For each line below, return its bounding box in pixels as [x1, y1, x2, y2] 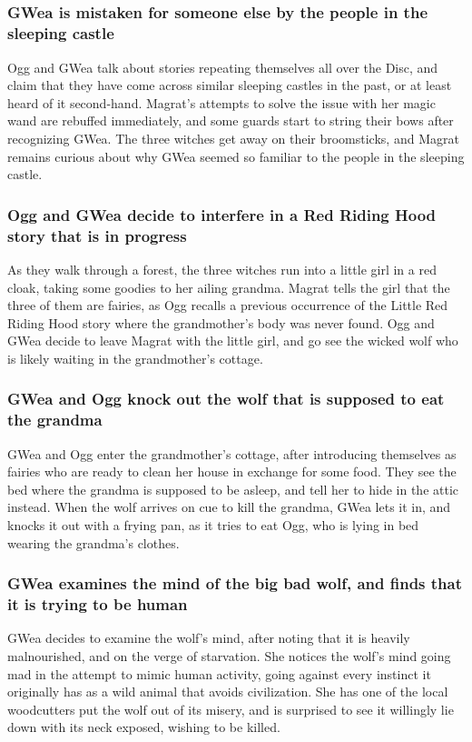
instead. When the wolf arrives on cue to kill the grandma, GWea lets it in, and [7, 497, 451, 516]
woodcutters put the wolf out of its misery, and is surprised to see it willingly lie [7, 699, 454, 718]
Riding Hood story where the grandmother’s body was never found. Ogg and [7, 313, 435, 332]
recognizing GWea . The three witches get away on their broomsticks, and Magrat [7, 128, 459, 147]
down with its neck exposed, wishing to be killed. [7, 717, 280, 737]
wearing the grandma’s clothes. [7, 533, 180, 552]
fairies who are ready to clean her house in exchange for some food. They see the [7, 462, 457, 481]
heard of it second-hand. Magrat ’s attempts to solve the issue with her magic [7, 93, 436, 112]
